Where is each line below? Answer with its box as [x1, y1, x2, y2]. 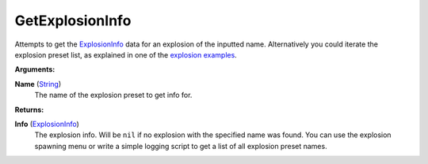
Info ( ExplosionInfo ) [14, 119, 79, 129]
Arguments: [14, 65, 55, 74]
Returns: [14, 105, 44, 114]
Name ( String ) [14, 79, 62, 88]
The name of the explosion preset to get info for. [34, 91, 193, 100]
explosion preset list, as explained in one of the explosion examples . [14, 50, 237, 59]
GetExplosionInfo [14, 12, 132, 29]
